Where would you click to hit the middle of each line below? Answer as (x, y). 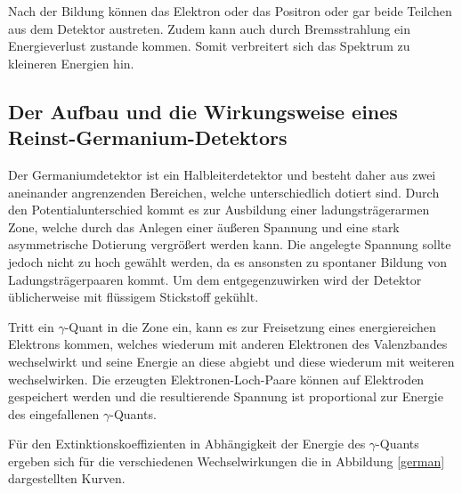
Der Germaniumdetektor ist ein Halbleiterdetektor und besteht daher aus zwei (222, 174)
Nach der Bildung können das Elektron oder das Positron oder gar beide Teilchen (230, 11)
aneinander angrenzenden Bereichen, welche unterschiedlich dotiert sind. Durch (224, 192)
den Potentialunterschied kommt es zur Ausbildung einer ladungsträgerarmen (219, 210)
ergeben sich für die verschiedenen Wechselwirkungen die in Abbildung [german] (227, 461)
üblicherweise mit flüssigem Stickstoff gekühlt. (134, 297)
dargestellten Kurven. (67, 478)
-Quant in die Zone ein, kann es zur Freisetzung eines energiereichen (250, 326)
